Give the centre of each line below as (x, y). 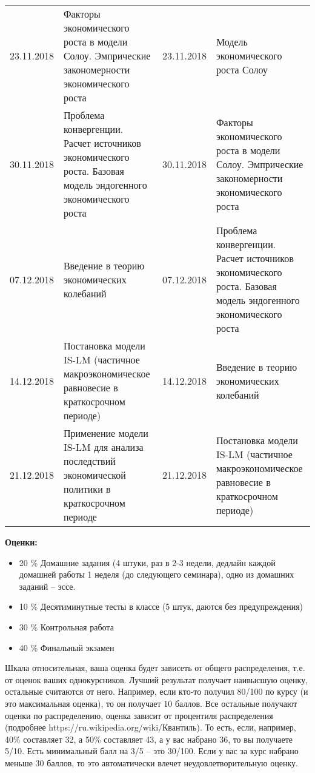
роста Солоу (242, 69)
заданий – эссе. (47, 586)
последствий (89, 461)
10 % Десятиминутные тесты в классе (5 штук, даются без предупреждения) (161, 606)
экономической (94, 475)
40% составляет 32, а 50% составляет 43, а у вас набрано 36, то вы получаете (149, 739)
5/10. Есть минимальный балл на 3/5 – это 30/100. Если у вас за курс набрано (152, 751)
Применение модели (106, 433)
